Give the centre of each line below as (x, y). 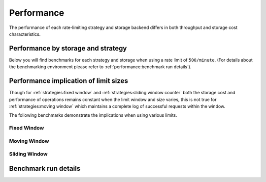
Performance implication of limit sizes (68, 81)
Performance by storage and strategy (68, 48)
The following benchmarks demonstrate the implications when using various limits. (93, 115)
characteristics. (25, 34)
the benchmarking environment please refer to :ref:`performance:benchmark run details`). (100, 67)
